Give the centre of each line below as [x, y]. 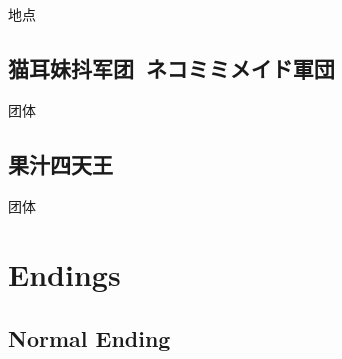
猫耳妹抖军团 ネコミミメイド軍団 [171, 67]
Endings [64, 274]
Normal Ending [89, 337]
